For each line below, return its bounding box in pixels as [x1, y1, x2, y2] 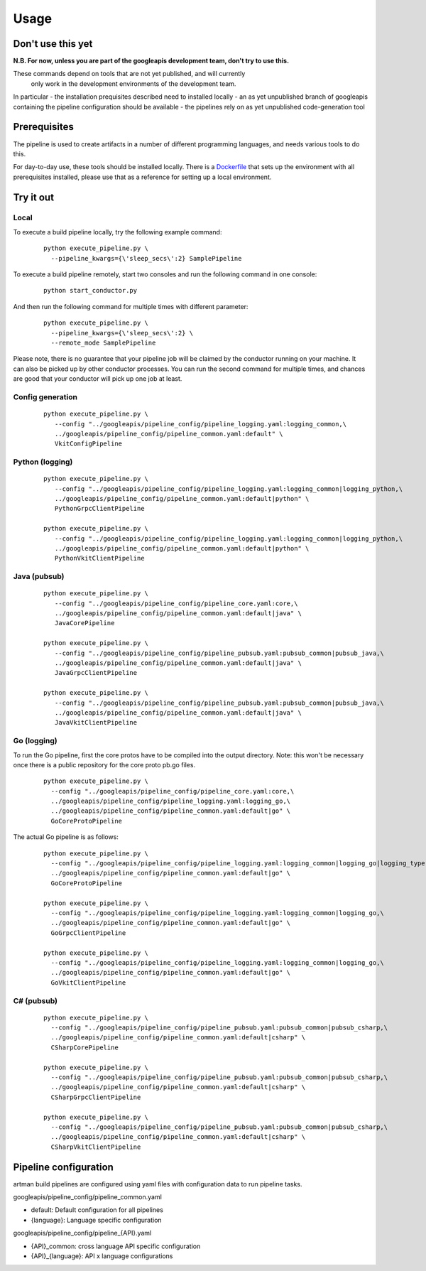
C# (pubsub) [13, 995, 58, 1005]
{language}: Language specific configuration [31, 1216, 163, 1224]
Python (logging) [13, 457, 73, 467]
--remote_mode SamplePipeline [50, 338, 156, 347]
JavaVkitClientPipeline [54, 718, 138, 727]
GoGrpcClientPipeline [50, 929, 126, 937]
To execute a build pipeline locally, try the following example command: [13, 227, 222, 236]
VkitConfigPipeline [54, 440, 123, 448]
